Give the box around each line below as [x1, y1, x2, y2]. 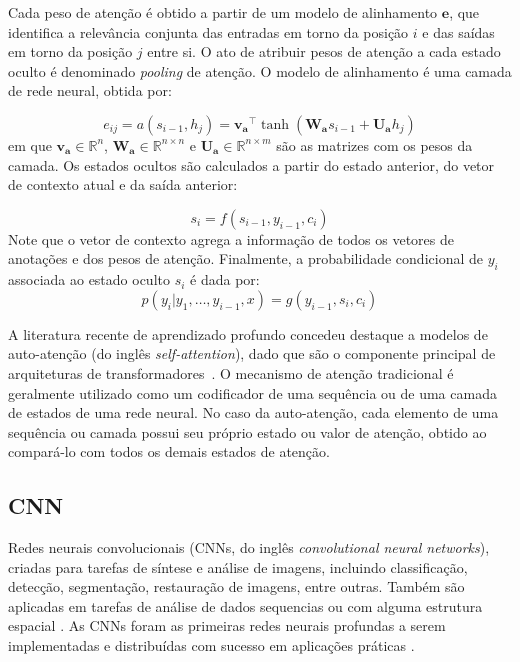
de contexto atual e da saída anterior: [8, 174, 238, 195]
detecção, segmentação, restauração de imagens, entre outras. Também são [8, 576, 465, 597]
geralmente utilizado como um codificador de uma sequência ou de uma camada [8, 382, 497, 403]
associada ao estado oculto [8, 269, 170, 290]
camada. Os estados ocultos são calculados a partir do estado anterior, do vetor [8, 154, 495, 175]
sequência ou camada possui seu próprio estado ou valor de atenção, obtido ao [8, 421, 487, 442]
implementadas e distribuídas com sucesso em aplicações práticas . [8, 635, 415, 656]
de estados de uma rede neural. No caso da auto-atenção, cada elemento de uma [8, 402, 499, 423]
